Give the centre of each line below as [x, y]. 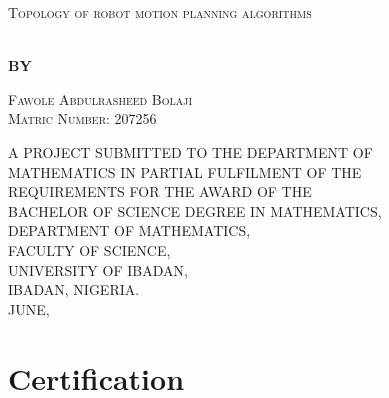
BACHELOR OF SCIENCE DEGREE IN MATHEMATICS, [195, 210]
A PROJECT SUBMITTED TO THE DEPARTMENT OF [190, 151]
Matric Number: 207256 [82, 118]
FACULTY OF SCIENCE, [89, 249]
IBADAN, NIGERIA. [74, 289]
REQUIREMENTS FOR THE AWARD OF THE [160, 191]
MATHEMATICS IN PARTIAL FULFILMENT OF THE [185, 171]
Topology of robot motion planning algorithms [160, 12]
